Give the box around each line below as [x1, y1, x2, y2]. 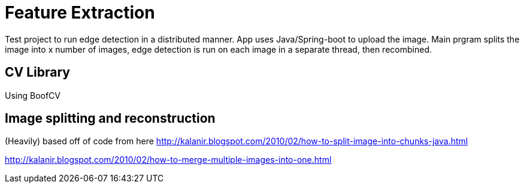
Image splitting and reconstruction [5, 111, 216, 126]
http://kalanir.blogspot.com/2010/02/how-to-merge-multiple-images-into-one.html [5, 154, 332, 165]
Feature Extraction [5, 2, 155, 23]
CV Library [5, 65, 70, 80]
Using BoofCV [5, 90, 61, 101]
